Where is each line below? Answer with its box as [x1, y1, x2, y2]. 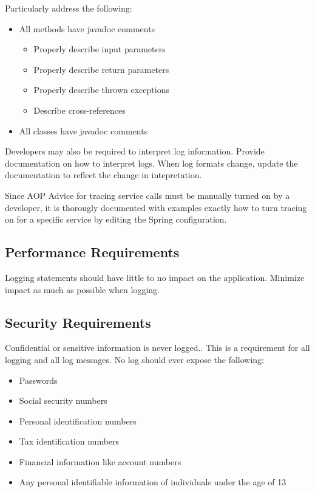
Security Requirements [5, 313, 151, 331]
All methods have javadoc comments [19, 22, 155, 35]
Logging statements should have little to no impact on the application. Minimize [5, 271, 305, 283]
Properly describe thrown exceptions [33, 83, 169, 96]
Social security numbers [19, 394, 107, 407]
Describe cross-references [33, 103, 126, 116]
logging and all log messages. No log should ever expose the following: [5, 353, 265, 366]
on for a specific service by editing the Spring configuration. [5, 213, 227, 226]
